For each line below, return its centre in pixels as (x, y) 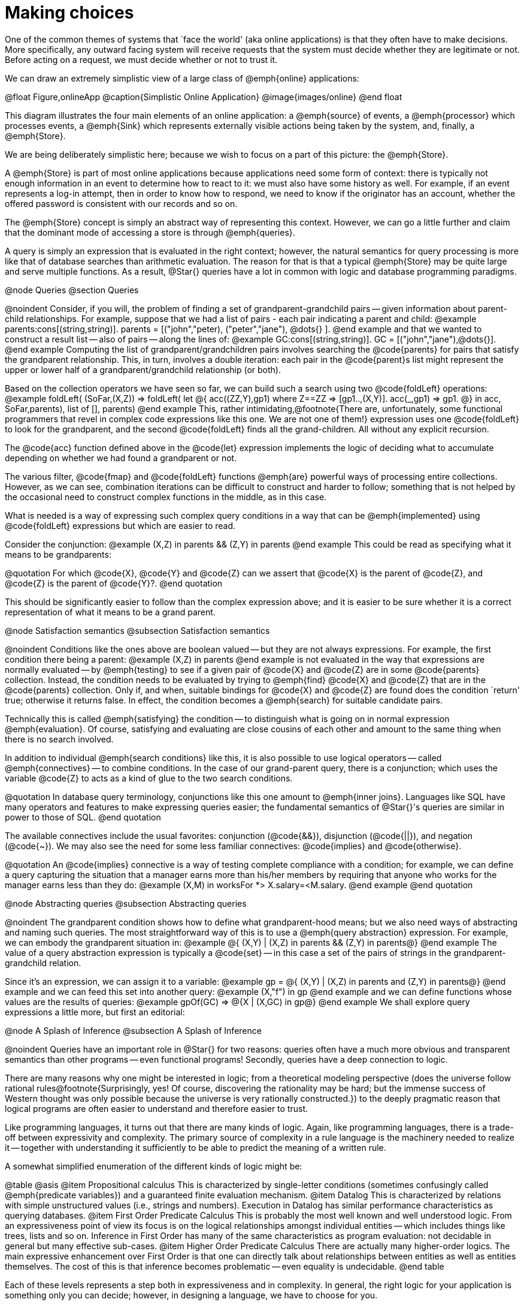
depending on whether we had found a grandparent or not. (121, 458)
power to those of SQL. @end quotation (83, 817)
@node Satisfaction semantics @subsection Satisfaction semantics (137, 630)
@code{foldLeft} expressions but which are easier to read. (120, 525)
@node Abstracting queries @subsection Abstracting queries (126, 903)
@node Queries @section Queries (72, 290)
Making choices (69, 13)
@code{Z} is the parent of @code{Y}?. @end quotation (114, 583)
